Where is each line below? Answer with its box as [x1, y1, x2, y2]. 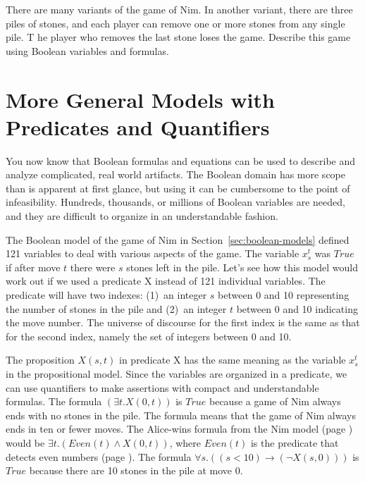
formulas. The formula [6, 394, 102, 409]
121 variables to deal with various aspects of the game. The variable [6, 246, 299, 261]
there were [70, 259, 116, 274]
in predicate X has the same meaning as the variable [119, 352, 346, 367]
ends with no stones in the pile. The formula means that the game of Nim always [6, 407, 356, 422]
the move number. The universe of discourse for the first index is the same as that [6, 315, 360, 330]
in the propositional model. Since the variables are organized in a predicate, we [6, 366, 347, 381]
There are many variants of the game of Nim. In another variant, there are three [6, 2, 353, 16]
